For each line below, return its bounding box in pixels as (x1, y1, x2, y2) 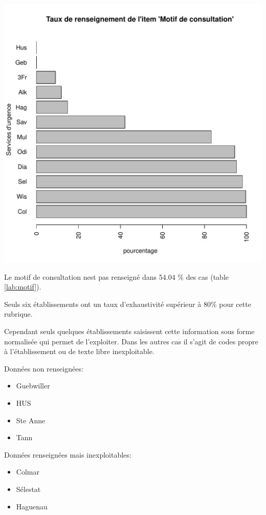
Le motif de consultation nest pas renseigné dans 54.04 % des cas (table (4, 271, 229, 282)
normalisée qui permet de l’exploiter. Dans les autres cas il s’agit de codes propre (4, 336, 258, 346)
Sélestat (16, 483, 41, 494)
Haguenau (16, 501, 48, 511)
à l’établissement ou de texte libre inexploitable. (4, 346, 154, 357)
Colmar (16, 466, 39, 477)
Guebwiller (16, 380, 50, 391)
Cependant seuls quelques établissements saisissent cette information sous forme (4, 325, 255, 336)
